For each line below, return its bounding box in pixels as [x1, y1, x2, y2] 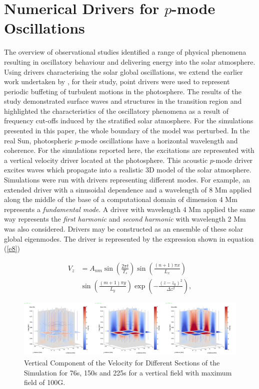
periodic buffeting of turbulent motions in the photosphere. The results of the [4, 86, 241, 96]
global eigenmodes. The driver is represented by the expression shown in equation [4, 233, 254, 244]
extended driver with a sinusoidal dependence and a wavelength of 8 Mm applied [4, 184, 252, 194]
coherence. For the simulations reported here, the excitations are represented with [4, 145, 254, 155]
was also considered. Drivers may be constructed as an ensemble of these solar [4, 224, 243, 234]
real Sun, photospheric [4, 135, 73, 145]
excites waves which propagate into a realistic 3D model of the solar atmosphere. [4, 164, 251, 175]
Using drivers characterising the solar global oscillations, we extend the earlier [4, 66, 243, 77]
